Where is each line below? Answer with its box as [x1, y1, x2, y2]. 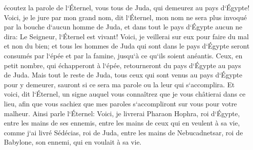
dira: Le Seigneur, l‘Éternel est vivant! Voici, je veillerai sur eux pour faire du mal [4, 31, 249, 41]
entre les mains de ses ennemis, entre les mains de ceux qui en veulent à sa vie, [4, 118, 240, 128]
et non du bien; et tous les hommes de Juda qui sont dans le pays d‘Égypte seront [4, 41, 250, 51]
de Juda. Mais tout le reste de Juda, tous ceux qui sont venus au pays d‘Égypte [4, 70, 242, 80]
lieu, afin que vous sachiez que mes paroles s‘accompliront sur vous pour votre [4, 98, 237, 108]
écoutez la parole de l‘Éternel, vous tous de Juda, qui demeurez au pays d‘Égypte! [4, 2, 250, 12]
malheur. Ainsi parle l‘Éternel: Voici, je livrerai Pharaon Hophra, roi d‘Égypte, [4, 108, 240, 118]
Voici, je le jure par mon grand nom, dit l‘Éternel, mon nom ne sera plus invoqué [4, 12, 247, 22]
